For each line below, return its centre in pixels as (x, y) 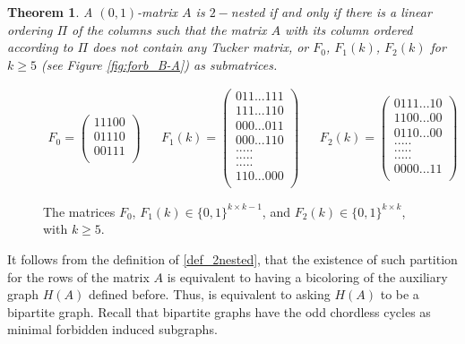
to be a (400, 294)
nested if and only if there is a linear (331, 12)
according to (40, 47)
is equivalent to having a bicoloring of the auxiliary (307, 276)
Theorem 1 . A (50, 12)
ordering (30, 29)
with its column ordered (349, 29)
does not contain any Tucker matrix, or (201, 47)
